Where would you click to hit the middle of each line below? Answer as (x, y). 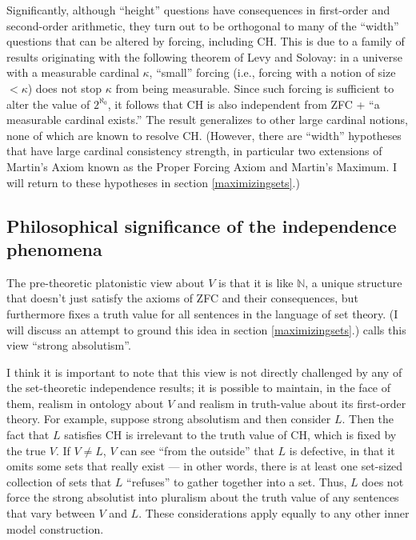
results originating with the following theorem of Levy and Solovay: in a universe (204, 56)
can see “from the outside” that (197, 450)
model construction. (55, 528)
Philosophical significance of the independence (202, 225)
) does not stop (65, 88)
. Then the (368, 419)
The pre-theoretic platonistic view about (106, 282)
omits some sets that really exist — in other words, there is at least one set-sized (205, 466)
